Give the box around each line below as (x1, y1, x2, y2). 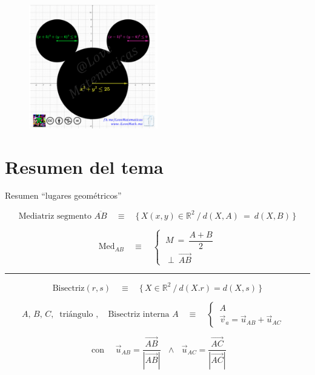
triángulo (59, 310, 93, 319)
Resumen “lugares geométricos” (5, 189, 122, 202)
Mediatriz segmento (18, 211, 91, 221)
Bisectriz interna (108, 310, 170, 319)
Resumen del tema (5, 154, 164, 179)
